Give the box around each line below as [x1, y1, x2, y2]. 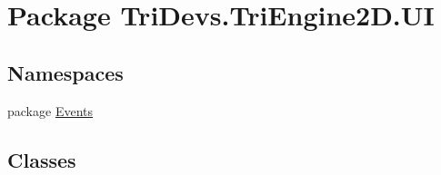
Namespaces [7, 58, 124, 86]
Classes [7, 145, 76, 173]
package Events [7, 101, 93, 120]
